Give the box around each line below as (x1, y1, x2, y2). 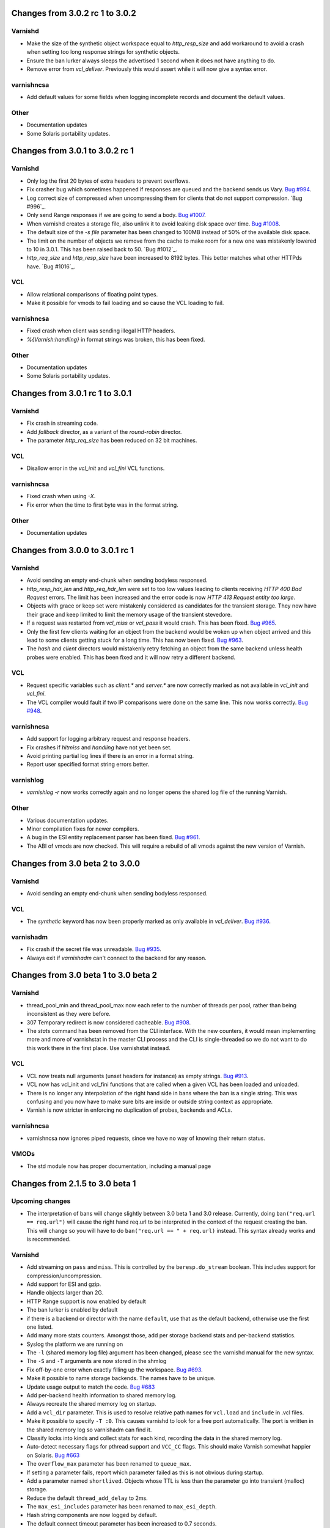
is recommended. (26, 1235, 71, 1243)
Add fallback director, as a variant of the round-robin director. (26, 428, 182, 435)
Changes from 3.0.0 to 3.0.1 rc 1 (11, 545, 134, 556)
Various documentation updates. (26, 817, 109, 824)
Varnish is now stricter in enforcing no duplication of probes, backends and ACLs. (26, 1106, 232, 1114)
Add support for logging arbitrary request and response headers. (26, 735, 191, 743)
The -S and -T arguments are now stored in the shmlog (26, 1357, 167, 1365)
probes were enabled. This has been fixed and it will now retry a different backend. (26, 653, 236, 661)
